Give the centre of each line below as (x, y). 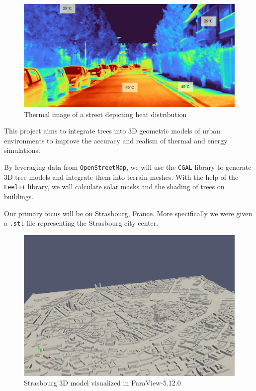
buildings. (19, 196)
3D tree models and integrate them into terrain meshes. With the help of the (121, 177)
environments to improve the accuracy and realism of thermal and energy (116, 140)
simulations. (22, 150)
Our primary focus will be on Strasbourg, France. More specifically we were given (128, 213)
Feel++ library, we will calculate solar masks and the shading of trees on (114, 187)
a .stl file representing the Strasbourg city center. (81, 223)
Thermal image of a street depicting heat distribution (105, 114)
